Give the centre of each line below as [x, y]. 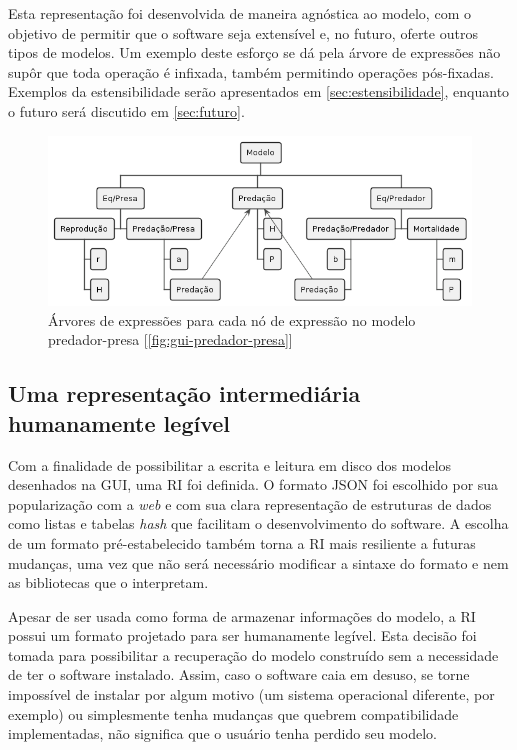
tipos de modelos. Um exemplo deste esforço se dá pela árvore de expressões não [254, 52]
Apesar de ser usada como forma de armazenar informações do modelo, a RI [242, 615]
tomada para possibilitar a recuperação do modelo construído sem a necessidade [253, 654]
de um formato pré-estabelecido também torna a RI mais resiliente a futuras [242, 542]
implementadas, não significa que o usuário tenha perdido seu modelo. [222, 733]
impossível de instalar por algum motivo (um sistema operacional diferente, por [251, 694]
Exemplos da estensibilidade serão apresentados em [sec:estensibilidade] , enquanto [259, 91]
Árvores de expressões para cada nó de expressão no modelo [232, 319]
